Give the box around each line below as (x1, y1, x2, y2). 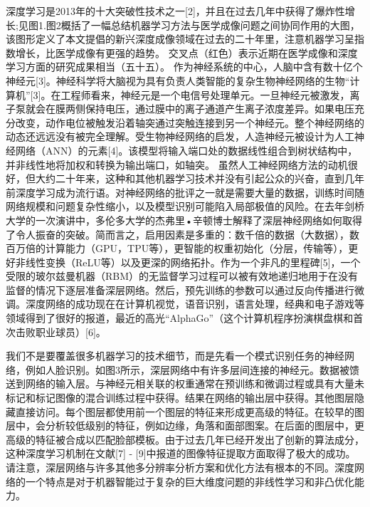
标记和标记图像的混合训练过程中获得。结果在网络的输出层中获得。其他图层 (6, 390, 354, 405)
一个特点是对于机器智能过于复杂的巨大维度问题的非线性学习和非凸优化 (25, 474, 354, 488)
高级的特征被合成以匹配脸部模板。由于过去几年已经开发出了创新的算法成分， (6, 432, 364, 446)
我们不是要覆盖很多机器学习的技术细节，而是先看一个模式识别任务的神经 (6, 348, 344, 363)
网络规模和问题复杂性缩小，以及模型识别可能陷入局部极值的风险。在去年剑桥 (6, 199, 364, 214)
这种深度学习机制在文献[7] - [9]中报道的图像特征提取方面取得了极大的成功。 (6, 446, 356, 461)
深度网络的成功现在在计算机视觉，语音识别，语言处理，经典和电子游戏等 (25, 296, 364, 311)
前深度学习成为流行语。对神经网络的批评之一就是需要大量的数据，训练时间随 (6, 184, 364, 199)
